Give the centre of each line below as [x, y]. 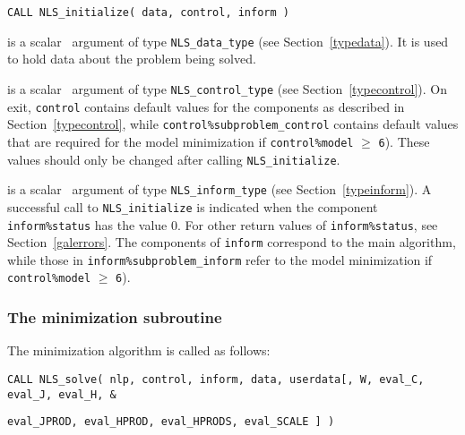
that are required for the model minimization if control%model [181, 141]
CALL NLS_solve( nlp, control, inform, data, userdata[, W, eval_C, [216, 379]
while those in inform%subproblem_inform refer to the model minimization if [220, 259]
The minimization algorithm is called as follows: [139, 350]
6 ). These [404, 141]
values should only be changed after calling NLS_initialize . [174, 159]
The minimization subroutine [115, 317]
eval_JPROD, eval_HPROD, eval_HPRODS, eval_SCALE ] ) [171, 422]
